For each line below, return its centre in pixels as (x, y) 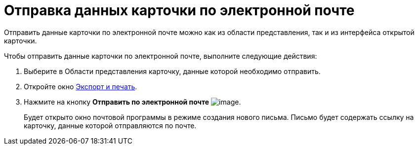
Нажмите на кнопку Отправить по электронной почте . (132, 102)
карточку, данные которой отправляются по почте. (110, 125)
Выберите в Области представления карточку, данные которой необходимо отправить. (172, 71)
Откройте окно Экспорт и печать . (81, 86)
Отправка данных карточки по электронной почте (179, 10)
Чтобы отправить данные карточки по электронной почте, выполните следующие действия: (161, 56)
